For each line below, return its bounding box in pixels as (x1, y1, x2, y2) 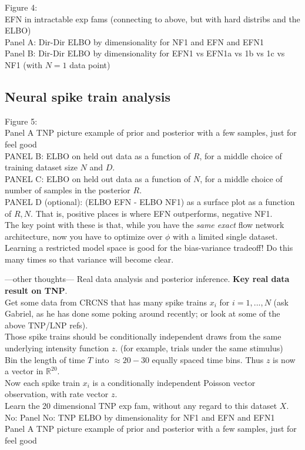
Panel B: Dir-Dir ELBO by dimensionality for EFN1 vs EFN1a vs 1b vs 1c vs (5, 47, 285, 59)
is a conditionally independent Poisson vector (92, 376, 256, 388)
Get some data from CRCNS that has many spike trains (5, 295, 207, 308)
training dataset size (5, 161, 78, 173)
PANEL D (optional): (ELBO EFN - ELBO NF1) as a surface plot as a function (5, 195, 295, 207)
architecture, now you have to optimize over (5, 230, 163, 242)
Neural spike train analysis (5, 87, 171, 105)
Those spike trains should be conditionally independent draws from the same (5, 330, 281, 342)
